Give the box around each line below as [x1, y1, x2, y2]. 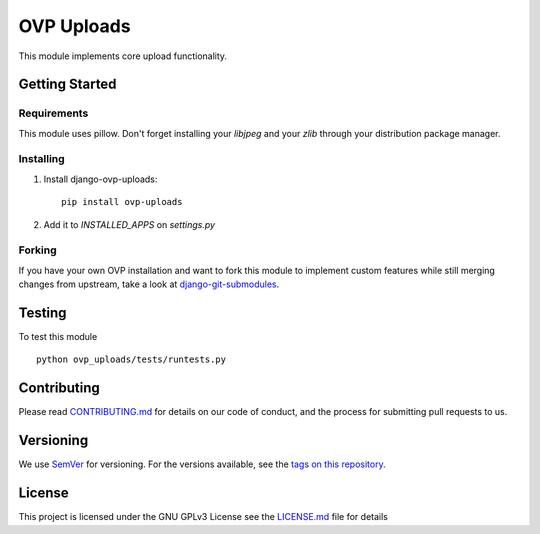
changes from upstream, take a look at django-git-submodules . [18, 278, 280, 290]
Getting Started [18, 76, 117, 93]
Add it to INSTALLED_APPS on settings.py [43, 218, 215, 230]
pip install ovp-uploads [61, 196, 183, 208]
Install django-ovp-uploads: [43, 173, 158, 185]
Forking [18, 243, 57, 257]
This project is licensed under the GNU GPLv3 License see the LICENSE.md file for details [18, 511, 389, 523]
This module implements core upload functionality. [18, 50, 228, 62]
